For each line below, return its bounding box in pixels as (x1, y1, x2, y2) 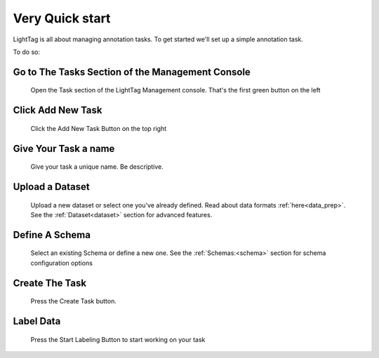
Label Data (13, 315, 61, 327)
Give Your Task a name (13, 142, 115, 154)
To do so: (13, 48, 40, 56)
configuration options (30, 259, 93, 267)
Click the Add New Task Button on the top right (30, 124, 167, 132)
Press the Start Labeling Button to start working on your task (30, 335, 206, 343)
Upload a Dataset (13, 181, 91, 193)
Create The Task (13, 277, 87, 289)
